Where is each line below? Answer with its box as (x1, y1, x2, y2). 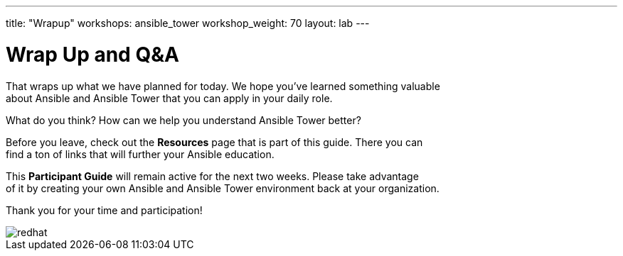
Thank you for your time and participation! (6, 204, 203, 216)
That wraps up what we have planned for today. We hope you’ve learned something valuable (6, 79, 440, 92)
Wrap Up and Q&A (6, 42, 179, 67)
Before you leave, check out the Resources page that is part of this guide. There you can (6, 135, 423, 148)
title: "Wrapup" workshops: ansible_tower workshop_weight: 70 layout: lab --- (6, 17, 370, 29)
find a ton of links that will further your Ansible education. (6, 148, 275, 160)
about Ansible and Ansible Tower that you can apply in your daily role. (6, 91, 333, 104)
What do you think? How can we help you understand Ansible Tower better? (6, 113, 361, 126)
